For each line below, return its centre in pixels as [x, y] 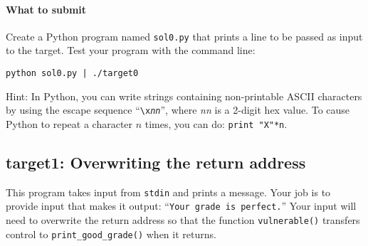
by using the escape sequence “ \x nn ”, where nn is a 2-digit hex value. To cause [178, 110]
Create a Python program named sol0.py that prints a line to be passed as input [184, 36]
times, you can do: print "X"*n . [216, 123]
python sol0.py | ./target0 [72, 74]
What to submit [46, 9]
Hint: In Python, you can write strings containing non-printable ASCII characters [184, 96]
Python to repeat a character [69, 123]
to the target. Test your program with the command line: [131, 50]
